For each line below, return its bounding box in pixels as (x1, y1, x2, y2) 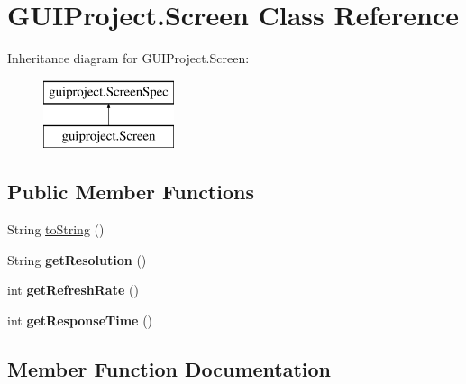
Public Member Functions (7, 178, 254, 206)
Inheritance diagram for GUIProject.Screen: (7, 49, 250, 68)
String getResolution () (7, 250, 147, 269)
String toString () (7, 220, 105, 239)
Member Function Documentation (7, 354, 332, 382)
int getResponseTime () (7, 310, 153, 329)
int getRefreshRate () (7, 280, 139, 299)
